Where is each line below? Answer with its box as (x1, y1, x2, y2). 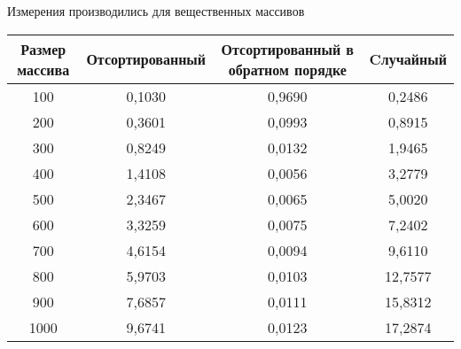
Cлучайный (369, 49, 447, 70)
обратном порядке (228, 58, 347, 80)
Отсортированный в (221, 38, 355, 59)
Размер (20, 38, 66, 59)
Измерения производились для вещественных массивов (7, 2, 305, 19)
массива (17, 58, 70, 80)
